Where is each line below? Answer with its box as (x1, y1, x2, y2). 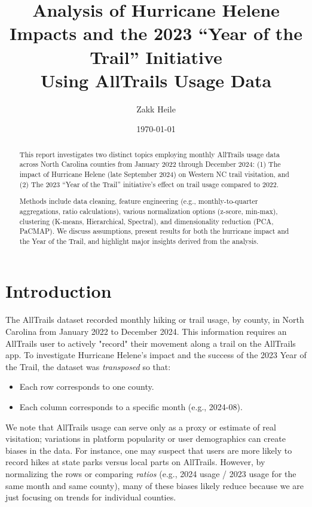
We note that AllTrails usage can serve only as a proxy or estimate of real (5, 420, 276, 433)
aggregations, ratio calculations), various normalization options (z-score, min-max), (19, 206, 278, 216)
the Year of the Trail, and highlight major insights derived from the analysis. (19, 236, 259, 246)
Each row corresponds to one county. (19, 380, 154, 393)
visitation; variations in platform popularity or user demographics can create (5, 432, 286, 445)
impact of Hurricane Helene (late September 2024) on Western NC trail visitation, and (19, 169, 289, 179)
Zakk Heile (136, 102, 176, 115)
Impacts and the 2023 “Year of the (10, 21, 302, 45)
